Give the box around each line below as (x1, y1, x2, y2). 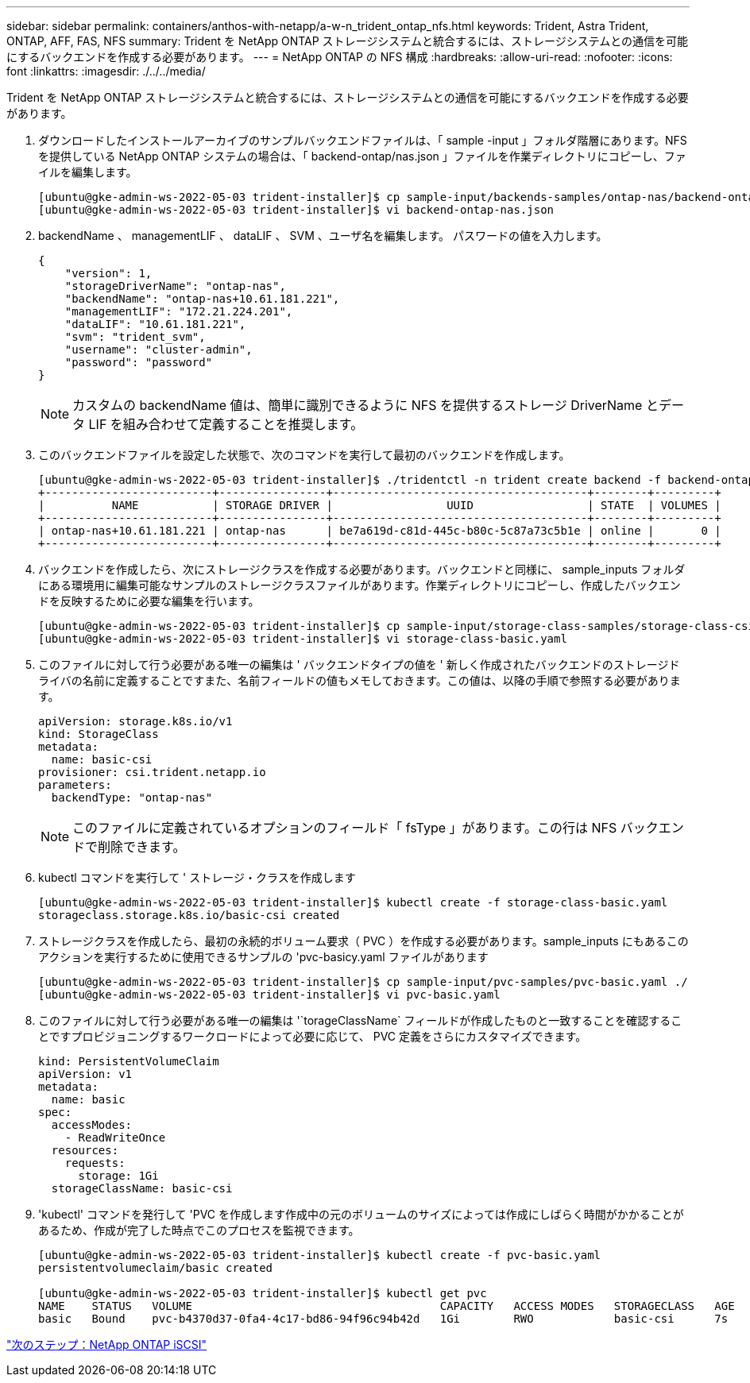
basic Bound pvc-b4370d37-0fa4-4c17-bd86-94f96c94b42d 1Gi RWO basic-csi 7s (38, 1312, 729, 1325)
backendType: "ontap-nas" (51, 791, 213, 804)
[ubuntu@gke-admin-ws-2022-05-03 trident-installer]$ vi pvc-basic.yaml (38, 988, 501, 1001)
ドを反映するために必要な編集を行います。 (38, 594, 260, 608)
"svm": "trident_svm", (64, 330, 206, 343)
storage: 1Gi (78, 1169, 159, 1182)
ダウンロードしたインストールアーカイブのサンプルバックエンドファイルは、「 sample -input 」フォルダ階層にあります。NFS (38, 133, 687, 147)
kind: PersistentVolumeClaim (38, 1055, 219, 1068)
